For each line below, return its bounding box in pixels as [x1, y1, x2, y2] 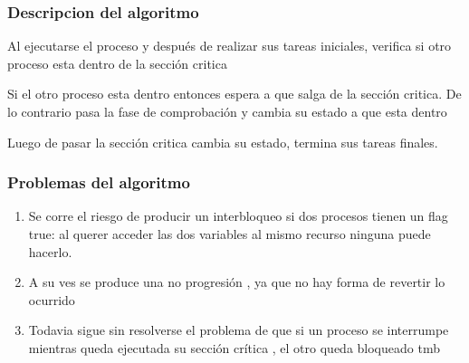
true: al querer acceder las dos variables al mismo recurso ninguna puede [28, 224, 431, 243]
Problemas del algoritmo [7, 171, 190, 194]
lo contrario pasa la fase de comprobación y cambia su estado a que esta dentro [7, 102, 447, 120]
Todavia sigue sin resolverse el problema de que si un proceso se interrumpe [28, 320, 449, 339]
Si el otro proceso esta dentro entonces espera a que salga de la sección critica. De [7, 84, 462, 103]
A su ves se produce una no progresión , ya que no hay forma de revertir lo [28, 272, 445, 291]
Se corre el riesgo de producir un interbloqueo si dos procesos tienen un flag [28, 206, 448, 225]
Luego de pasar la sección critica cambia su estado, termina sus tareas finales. [7, 132, 438, 151]
